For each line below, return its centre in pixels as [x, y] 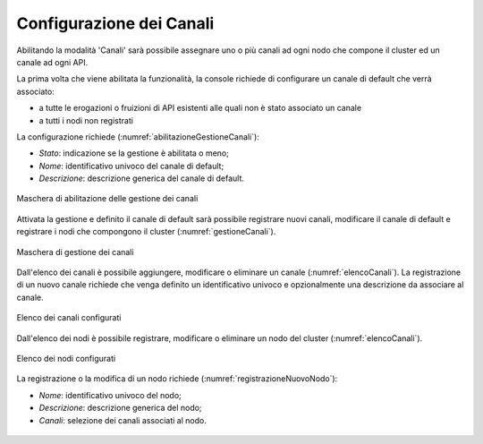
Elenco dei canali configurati [69, 318]
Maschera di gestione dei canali [75, 252]
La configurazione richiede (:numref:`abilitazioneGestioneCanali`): [138, 137]
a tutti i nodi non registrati [86, 120]
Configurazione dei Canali [115, 23]
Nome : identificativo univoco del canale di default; [131, 166]
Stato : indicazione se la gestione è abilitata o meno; [134, 153]
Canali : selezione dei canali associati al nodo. [123, 420]
